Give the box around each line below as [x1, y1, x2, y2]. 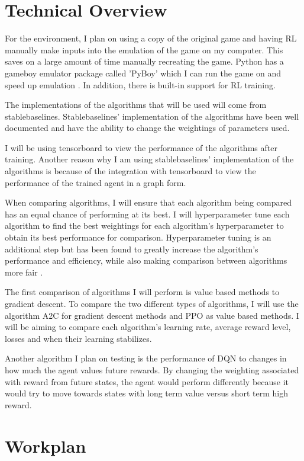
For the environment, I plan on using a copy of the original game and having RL [5, 32, 297, 44]
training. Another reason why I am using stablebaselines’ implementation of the [5, 153, 294, 165]
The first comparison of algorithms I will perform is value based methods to [5, 286, 280, 298]
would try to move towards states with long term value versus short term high [5, 387, 288, 399]
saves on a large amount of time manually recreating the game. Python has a [5, 55, 284, 68]
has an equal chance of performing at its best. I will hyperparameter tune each [5, 207, 290, 220]
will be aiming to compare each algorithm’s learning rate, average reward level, [5, 321, 291, 333]
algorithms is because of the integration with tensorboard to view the [5, 165, 256, 177]
